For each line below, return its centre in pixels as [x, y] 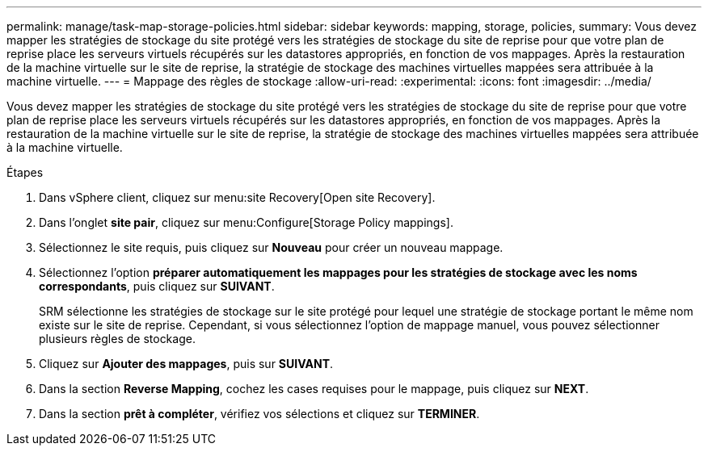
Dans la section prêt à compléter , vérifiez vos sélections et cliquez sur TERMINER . [259, 414]
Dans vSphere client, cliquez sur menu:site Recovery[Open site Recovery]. [237, 197]
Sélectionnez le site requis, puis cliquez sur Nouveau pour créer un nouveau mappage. [271, 247]
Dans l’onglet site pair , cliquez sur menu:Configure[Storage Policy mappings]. [246, 222]
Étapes [25, 172]
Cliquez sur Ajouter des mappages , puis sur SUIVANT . [186, 364]
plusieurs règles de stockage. [117, 339]
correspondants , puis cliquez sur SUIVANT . [157, 286]
